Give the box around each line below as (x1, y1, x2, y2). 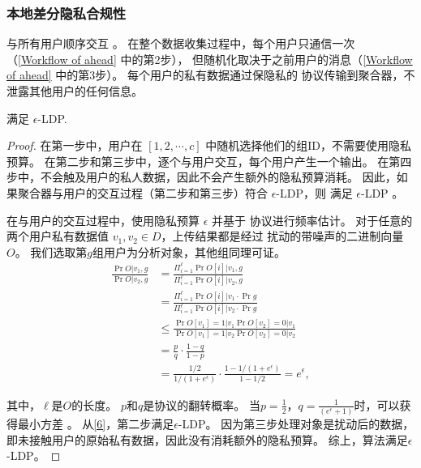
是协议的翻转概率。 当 (143, 396, 260, 413)
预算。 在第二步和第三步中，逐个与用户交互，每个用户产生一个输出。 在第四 (6, 152, 412, 169)
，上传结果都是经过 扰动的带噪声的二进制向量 (161, 228, 404, 245)
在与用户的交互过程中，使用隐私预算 (6, 211, 200, 228)
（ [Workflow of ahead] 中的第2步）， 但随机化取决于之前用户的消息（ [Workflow (6, 50, 413, 67)
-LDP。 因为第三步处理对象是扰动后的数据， (178, 415, 415, 432)
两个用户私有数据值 (6, 228, 109, 245)
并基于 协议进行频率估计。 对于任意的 (212, 211, 413, 228)
